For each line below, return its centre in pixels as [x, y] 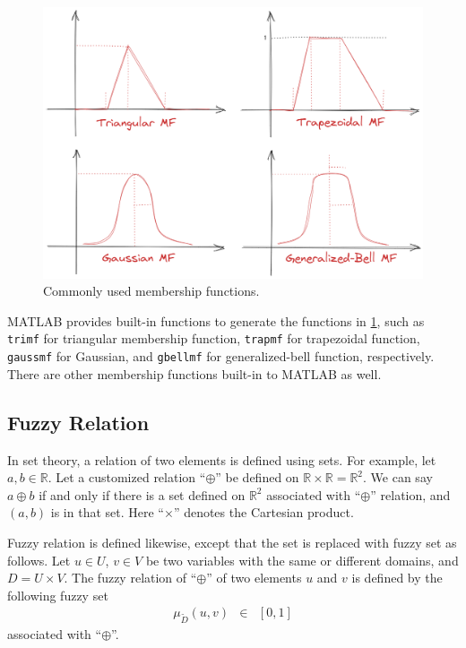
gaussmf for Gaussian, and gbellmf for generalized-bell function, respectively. [221, 356]
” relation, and [410, 494]
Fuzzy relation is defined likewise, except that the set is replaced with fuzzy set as [232, 542]
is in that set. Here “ [107, 512]
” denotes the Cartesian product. [263, 512]
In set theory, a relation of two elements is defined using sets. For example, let [222, 459]
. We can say [398, 477]
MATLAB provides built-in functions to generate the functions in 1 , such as [216, 320]
